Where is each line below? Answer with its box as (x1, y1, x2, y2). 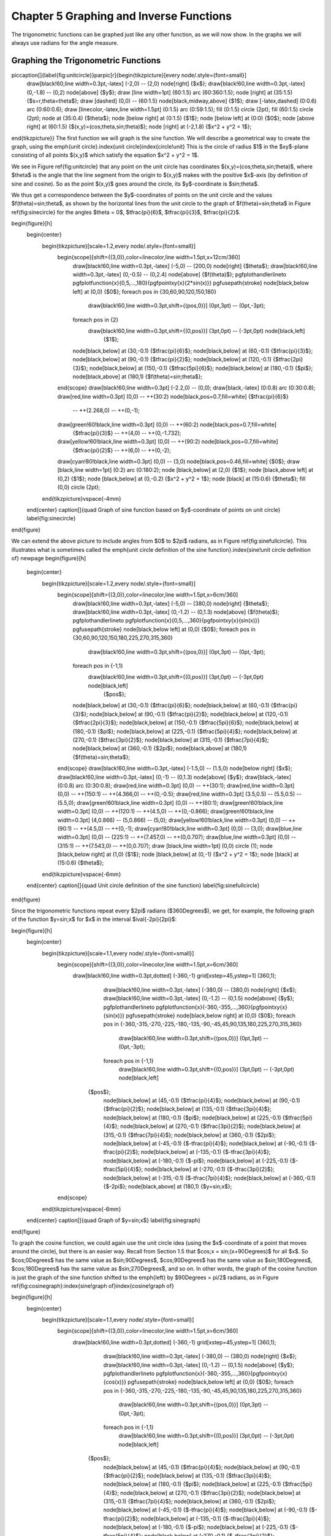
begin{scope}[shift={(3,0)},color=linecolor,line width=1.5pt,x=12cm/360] (57, 254, 240, 261)
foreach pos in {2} (72, 316, 119, 323)
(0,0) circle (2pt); (57, 484, 101, 491)
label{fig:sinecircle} (26, 515, 76, 522)
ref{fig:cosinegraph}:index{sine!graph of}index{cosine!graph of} (11, 1282, 174, 1290)
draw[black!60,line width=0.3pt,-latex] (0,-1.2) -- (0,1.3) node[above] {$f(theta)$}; (72, 608, 280, 616)
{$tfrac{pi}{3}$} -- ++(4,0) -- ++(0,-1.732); (72, 429, 181, 436)
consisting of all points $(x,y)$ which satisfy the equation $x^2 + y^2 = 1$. (11, 151, 199, 159)
